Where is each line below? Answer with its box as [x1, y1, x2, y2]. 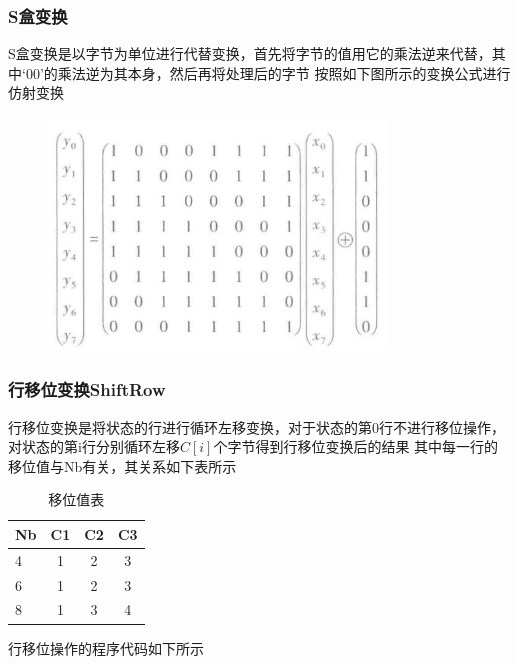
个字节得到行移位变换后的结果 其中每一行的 [213, 436, 499, 457]
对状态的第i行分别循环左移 [8, 436, 180, 457]
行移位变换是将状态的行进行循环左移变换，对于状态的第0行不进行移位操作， [8, 416, 505, 437]
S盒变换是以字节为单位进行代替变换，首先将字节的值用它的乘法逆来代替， [8, 43, 492, 64]
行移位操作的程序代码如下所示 [8, 637, 204, 658]
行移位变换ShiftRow [8, 377, 166, 402]
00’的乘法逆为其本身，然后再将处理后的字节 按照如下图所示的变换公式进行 [25, 62, 511, 83]
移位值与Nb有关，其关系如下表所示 [8, 455, 237, 476]
